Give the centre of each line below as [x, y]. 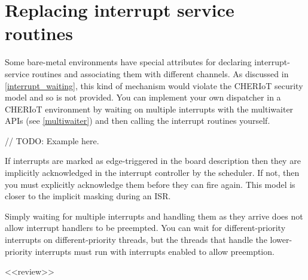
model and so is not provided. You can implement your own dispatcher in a [143, 97]
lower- [281, 240]
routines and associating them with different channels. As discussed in [160, 73]
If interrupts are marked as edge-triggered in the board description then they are [153, 161]
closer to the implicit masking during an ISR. [88, 196]
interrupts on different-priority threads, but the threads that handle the [136, 240]
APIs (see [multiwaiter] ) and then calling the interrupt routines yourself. [138, 121]
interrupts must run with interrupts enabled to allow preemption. [155, 251]
